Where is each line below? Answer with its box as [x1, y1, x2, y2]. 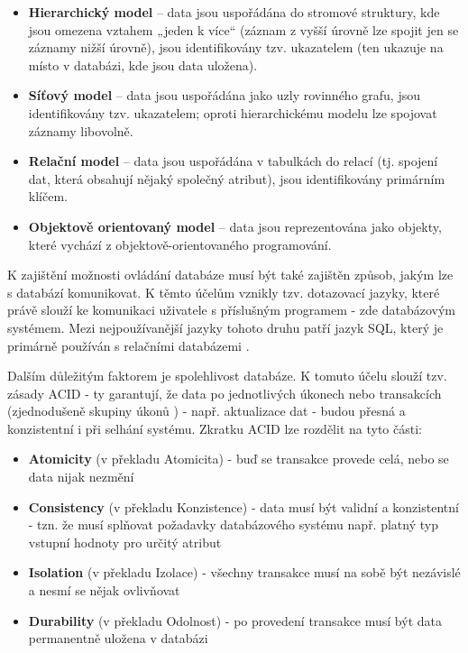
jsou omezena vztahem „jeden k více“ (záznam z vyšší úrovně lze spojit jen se [28, 20, 459, 39]
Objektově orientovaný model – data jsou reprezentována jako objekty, [28, 216, 442, 235]
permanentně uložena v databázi [28, 629, 208, 648]
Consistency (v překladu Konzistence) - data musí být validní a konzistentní [28, 497, 459, 516]
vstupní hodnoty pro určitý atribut [28, 532, 222, 551]
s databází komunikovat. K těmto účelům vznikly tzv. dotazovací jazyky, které [7, 282, 440, 301]
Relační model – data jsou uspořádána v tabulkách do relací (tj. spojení [28, 152, 438, 170]
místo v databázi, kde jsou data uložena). [28, 55, 258, 74]
